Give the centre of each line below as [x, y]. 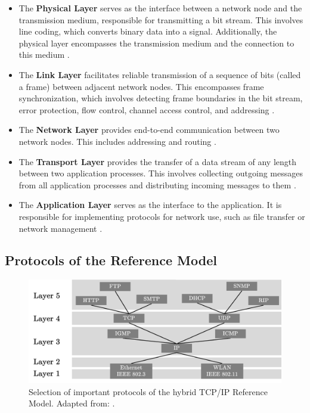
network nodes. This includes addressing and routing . [117, 141]
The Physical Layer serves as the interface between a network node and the [160, 8]
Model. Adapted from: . [72, 403]
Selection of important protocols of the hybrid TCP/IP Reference [148, 391]
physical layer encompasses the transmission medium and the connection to [156, 43]
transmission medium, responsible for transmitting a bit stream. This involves [161, 19]
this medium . [44, 55]
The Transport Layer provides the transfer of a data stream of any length [158, 161]
